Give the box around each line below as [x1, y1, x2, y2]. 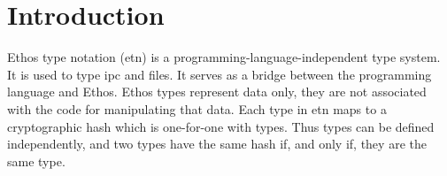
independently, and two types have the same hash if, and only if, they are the [7, 134, 427, 153]
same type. [7, 151, 66, 170]
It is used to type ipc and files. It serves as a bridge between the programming [7, 65, 432, 83]
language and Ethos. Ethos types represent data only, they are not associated [7, 82, 427, 101]
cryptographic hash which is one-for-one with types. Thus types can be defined [7, 117, 435, 135]
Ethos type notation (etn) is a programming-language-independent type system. [7, 48, 441, 66]
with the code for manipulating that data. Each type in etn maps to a [7, 99, 387, 118]
